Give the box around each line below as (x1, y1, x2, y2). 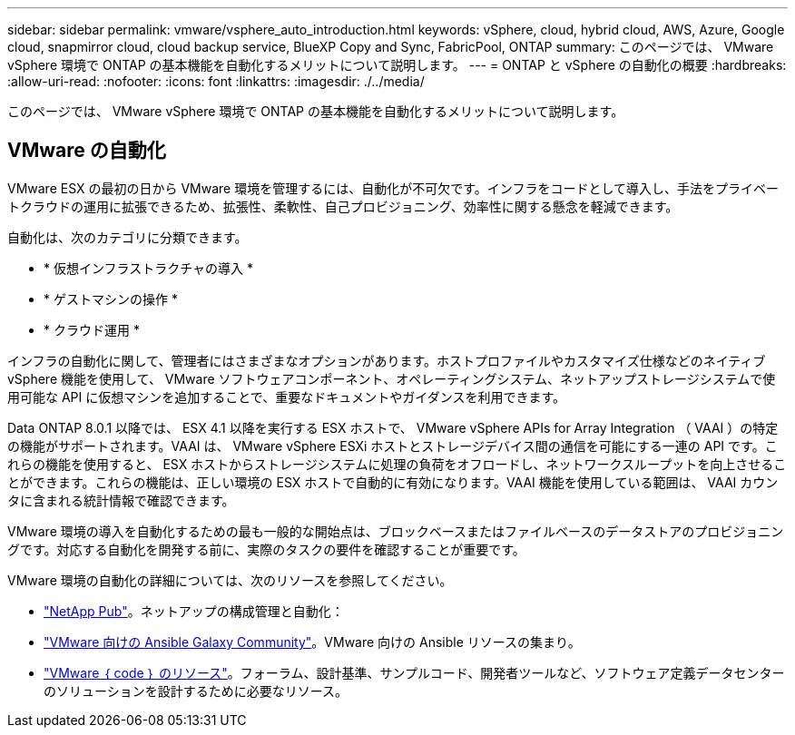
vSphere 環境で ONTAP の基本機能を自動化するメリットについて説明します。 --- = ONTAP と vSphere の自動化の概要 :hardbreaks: (7, 57, 787, 73)
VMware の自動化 (7, 139, 166, 162)
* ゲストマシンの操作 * (44, 290, 178, 307)
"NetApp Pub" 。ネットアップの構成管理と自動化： (44, 603, 344, 619)
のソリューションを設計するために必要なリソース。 (44, 682, 348, 699)
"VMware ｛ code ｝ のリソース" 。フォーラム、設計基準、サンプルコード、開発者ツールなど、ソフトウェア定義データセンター (44, 664, 785, 681)
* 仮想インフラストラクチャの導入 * (44, 260, 254, 276)
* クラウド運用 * (44, 321, 140, 338)
